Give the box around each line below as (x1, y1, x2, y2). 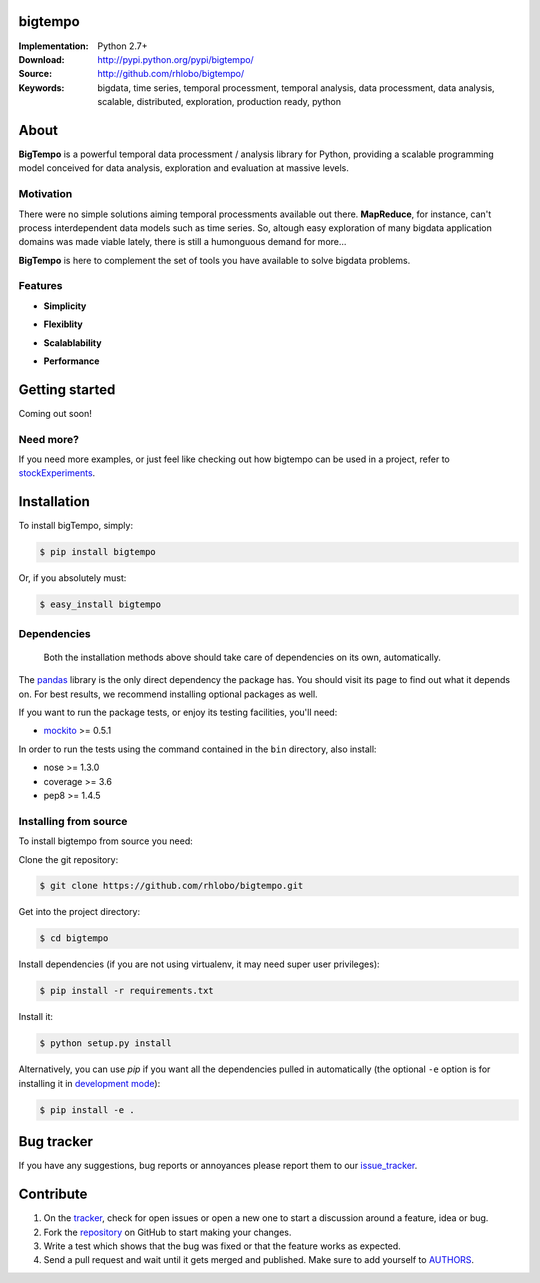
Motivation (18, 187, 73, 201)
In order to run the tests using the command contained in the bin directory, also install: (18, 743, 377, 755)
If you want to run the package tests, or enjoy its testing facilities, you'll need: (18, 706, 338, 719)
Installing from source (18, 814, 128, 828)
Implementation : (18, 40, 89, 52)
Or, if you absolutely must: (18, 572, 127, 584)
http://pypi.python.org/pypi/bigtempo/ (97, 53, 254, 65)
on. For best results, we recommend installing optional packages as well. (18, 688, 319, 700)
